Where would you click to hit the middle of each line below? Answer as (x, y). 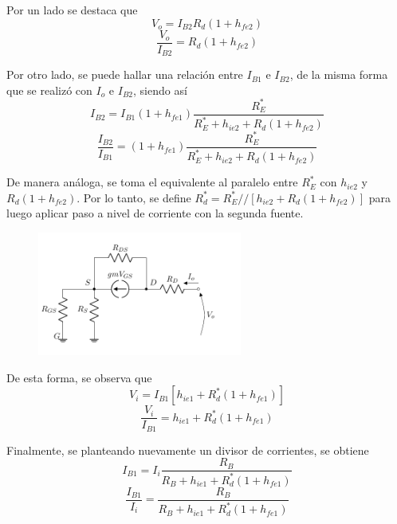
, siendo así (160, 90)
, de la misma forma (339, 74)
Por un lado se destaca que (72, 10)
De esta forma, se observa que (79, 377)
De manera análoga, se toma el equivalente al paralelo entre (152, 182)
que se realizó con (49, 90)
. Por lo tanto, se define (134, 197)
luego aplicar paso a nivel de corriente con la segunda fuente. (155, 213)
